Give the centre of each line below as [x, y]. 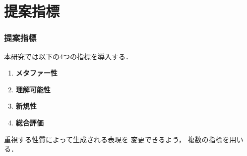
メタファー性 [36, 73]
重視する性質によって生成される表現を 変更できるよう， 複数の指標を [117, 139]
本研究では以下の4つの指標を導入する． [68, 56]
